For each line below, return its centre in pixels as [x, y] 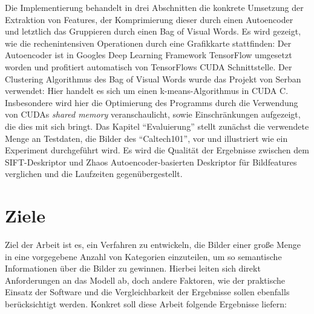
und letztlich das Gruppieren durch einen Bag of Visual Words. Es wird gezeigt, [153, 31]
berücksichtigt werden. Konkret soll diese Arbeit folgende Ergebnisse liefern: [146, 304]
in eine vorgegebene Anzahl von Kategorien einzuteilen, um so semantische [143, 256]
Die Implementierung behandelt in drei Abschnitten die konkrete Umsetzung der [154, 7]
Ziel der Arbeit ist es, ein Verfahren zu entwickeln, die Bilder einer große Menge [153, 245]
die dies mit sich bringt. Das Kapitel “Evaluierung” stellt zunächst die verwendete [157, 126]
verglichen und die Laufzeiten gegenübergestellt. [94, 174]
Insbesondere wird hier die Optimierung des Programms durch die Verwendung [152, 102]
